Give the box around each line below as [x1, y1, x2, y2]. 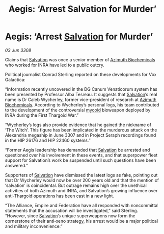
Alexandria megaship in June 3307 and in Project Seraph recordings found [5, 132, 156, 138]
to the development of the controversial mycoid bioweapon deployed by [5, 107, 151, 113]
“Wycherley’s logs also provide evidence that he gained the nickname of [5, 122, 151, 128]
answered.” [5, 162, 28, 168]
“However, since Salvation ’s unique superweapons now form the [5, 212, 136, 219]
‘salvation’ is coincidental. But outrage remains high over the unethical [5, 182, 147, 188]
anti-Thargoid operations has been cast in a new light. [5, 193, 114, 199]
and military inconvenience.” [5, 223, 63, 229]
